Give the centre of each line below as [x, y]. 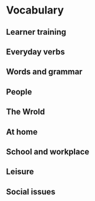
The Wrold [26, 112]
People [19, 92]
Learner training [36, 32]
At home [22, 132]
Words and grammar [44, 72]
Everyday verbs [35, 51]
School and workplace [48, 151]
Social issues [31, 192]
